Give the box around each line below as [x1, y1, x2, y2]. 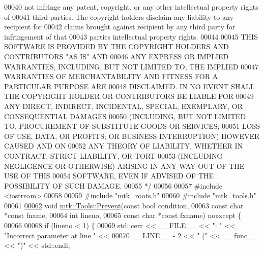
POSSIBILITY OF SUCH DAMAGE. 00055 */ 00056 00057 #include [4, 180, 223, 191]
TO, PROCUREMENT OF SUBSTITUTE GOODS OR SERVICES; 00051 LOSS [4, 121, 260, 131]
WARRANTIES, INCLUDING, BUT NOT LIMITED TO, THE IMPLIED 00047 [4, 61, 259, 71]
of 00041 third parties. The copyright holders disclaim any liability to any [4, 11, 233, 22]
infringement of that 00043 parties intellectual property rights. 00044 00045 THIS [4, 31, 258, 42]
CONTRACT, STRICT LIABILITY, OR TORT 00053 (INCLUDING [4, 150, 223, 161]
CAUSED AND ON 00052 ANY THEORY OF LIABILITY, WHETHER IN [4, 140, 243, 151]
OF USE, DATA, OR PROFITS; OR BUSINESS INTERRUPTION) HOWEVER [4, 130, 260, 141]
